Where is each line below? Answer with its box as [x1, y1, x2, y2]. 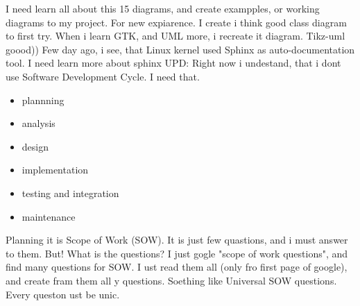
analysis [22, 116, 55, 130]
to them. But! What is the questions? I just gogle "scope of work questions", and [6, 246, 348, 260]
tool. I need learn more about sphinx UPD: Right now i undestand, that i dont [6, 56, 341, 70]
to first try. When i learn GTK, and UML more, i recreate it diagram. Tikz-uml [6, 28, 345, 43]
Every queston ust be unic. [6, 287, 120, 301]
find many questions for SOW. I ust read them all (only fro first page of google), [6, 260, 348, 274]
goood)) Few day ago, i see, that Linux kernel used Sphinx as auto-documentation [6, 42, 355, 56]
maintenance [22, 209, 76, 223]
